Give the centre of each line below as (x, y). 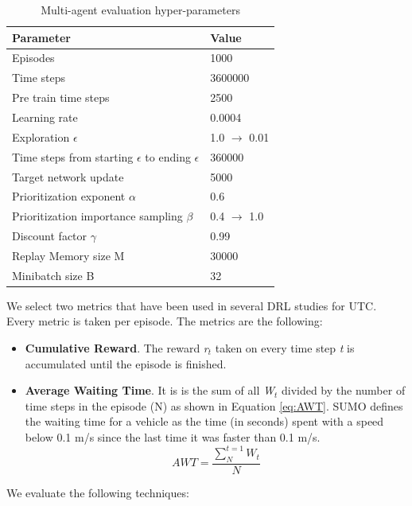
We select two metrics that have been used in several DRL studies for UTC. (192, 305)
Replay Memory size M (68, 255)
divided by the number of (343, 390)
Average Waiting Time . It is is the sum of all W (150, 390)
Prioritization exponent (69, 196)
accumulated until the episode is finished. (126, 363)
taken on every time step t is (285, 348)
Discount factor (50, 236)
